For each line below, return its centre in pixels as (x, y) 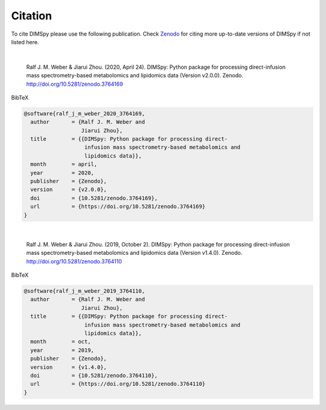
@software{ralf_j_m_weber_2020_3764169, (84, 114)
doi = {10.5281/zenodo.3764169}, (94, 198)
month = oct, (61, 342)
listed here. (25, 42)
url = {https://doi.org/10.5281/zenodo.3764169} (118, 207)
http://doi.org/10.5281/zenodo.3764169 (75, 84)
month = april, (64, 164)
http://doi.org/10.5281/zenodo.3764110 (74, 261)
